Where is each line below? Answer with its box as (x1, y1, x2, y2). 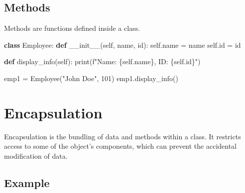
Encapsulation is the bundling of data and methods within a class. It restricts (4, 131, 241, 141)
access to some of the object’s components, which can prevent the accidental (4, 141, 237, 151)
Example (4, 175, 50, 190)
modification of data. (4, 150, 68, 161)
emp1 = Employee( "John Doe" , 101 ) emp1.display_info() (4, 73, 178, 83)
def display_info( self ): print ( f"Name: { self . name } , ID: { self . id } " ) (4, 56, 201, 67)
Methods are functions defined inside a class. (4, 23, 140, 33)
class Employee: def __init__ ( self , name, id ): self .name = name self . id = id (4, 39, 241, 50)
